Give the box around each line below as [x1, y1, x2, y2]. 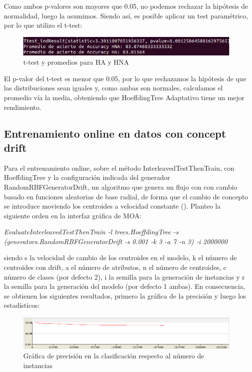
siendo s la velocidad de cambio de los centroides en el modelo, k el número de [4, 252, 237, 263]
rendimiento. [4, 102, 41, 112]
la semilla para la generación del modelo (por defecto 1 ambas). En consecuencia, [4, 281, 245, 291]
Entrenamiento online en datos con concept [4, 125, 226, 141]
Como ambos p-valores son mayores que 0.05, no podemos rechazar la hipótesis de [4, 1, 248, 11]
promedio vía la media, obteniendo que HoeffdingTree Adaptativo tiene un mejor [4, 92, 245, 102]
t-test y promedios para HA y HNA [23, 57, 129, 67]
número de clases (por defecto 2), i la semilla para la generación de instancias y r [4, 271, 245, 282]
